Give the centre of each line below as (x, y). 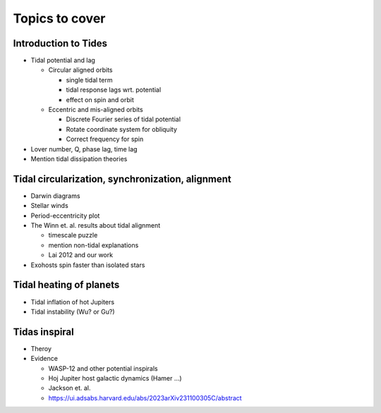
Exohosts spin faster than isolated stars (88, 265)
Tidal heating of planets (66, 285)
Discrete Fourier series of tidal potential (123, 119)
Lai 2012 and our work (80, 255)
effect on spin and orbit (100, 99)
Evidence (44, 359)
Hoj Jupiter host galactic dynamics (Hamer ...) (115, 378)
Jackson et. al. (69, 388)
